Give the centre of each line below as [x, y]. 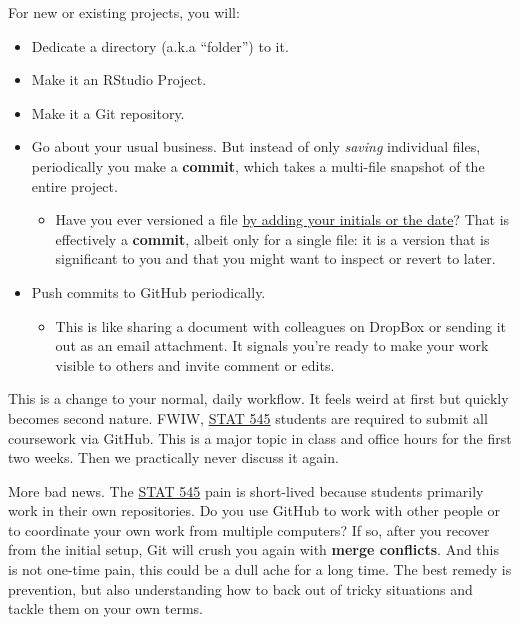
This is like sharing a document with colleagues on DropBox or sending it [281, 325]
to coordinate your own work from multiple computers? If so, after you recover [249, 529]
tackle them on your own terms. [105, 608]
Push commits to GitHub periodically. [148, 291]
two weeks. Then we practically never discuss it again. [173, 457]
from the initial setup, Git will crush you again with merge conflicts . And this [253, 549]
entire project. [74, 185]
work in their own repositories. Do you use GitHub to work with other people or [254, 510]
